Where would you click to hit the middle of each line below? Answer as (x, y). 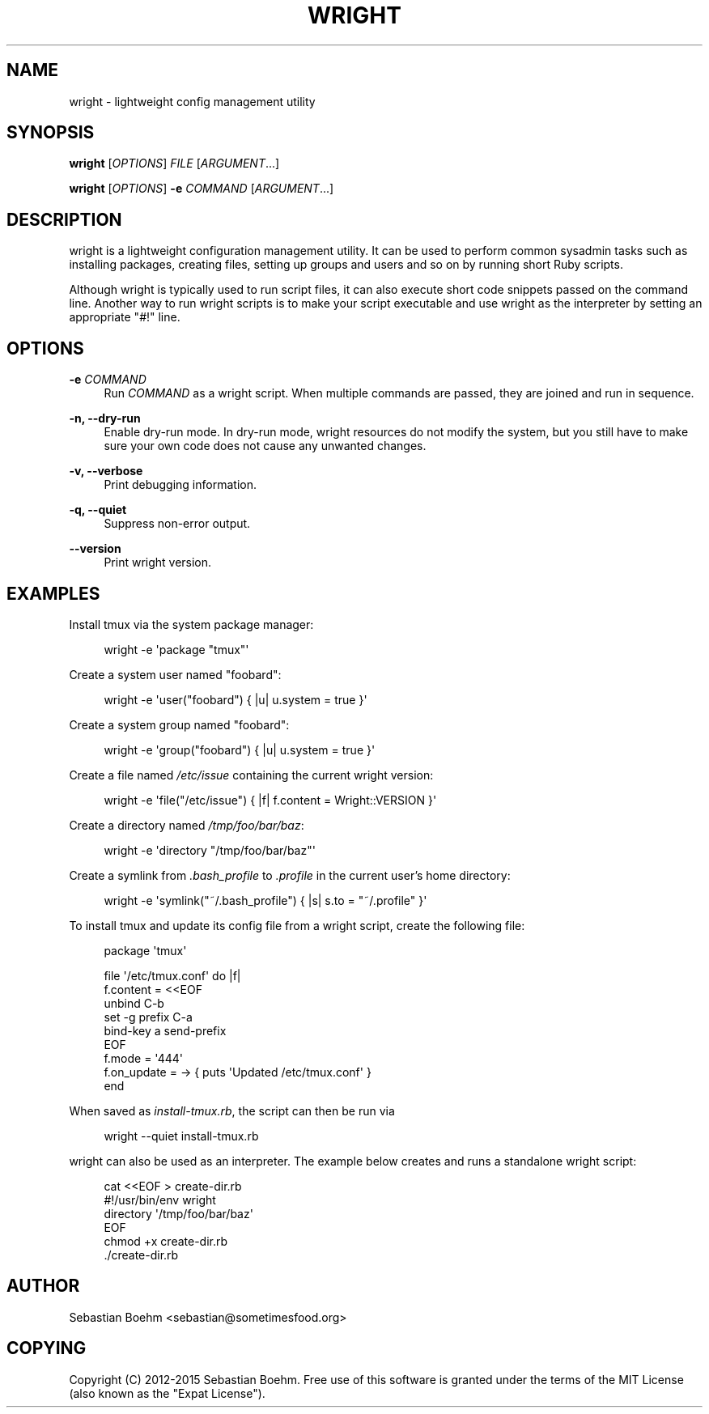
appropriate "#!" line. (125, 317)
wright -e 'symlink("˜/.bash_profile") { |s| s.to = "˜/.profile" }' (265, 900)
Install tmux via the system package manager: (191, 624)
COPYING (47, 1348)
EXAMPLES (53, 593)
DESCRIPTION (64, 219)
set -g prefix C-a (148, 1017)
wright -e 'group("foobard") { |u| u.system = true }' (240, 749)
